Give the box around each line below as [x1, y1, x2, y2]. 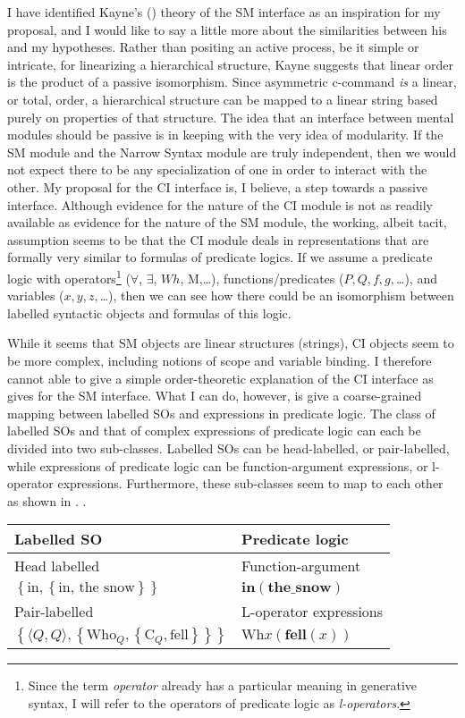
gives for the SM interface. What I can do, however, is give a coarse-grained [7, 386, 422, 405]
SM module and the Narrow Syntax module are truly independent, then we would [7, 142, 457, 161]
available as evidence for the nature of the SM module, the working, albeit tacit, [7, 213, 447, 232]
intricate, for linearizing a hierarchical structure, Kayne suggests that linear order [7, 55, 453, 73]
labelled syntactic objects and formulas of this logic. [7, 303, 292, 322]
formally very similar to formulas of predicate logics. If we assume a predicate [7, 248, 433, 266]
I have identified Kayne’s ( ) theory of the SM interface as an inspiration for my [7, 3, 441, 21]
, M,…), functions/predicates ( [180, 268, 344, 287]
